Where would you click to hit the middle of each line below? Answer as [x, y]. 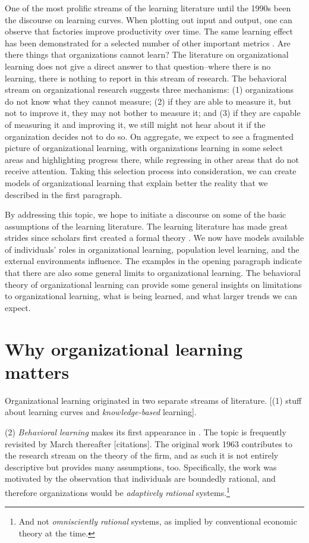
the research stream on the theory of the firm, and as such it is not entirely [142, 455]
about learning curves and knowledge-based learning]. [101, 412]
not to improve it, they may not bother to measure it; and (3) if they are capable [153, 113]
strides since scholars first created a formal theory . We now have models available [154, 238]
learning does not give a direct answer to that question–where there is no [138, 66]
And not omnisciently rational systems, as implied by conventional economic [158, 521]
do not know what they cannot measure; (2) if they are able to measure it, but [148, 101]
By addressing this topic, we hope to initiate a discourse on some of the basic [146, 214]
